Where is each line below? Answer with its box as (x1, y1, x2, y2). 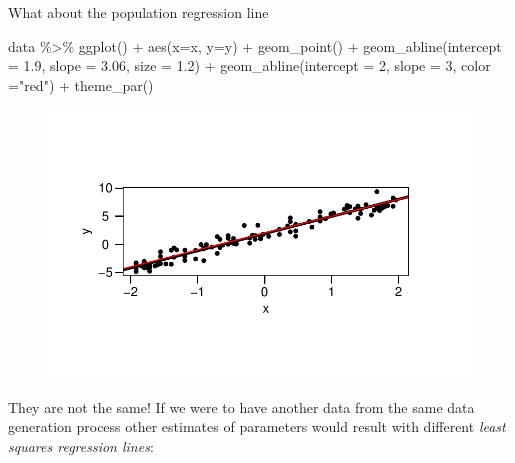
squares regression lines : (8, 435, 154, 456)
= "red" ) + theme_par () (8, 74, 154, 95)
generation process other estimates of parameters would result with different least (8, 416, 506, 437)
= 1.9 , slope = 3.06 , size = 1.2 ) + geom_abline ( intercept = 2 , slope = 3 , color (8, 55, 491, 76)
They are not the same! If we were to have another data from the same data (8, 396, 475, 417)
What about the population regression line (8, 2, 269, 22)
